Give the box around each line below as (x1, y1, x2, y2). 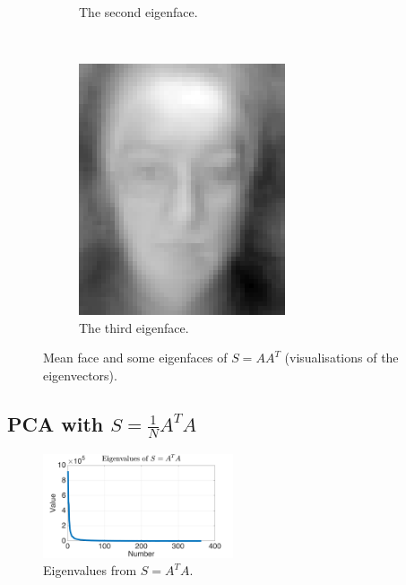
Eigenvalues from (43, 561, 137, 580)
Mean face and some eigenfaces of (43, 348, 228, 367)
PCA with (7, 409, 104, 437)
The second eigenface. (79, 3, 198, 21)
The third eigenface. (79, 318, 189, 336)
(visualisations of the (284, 348, 399, 367)
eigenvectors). (43, 365, 117, 384)
